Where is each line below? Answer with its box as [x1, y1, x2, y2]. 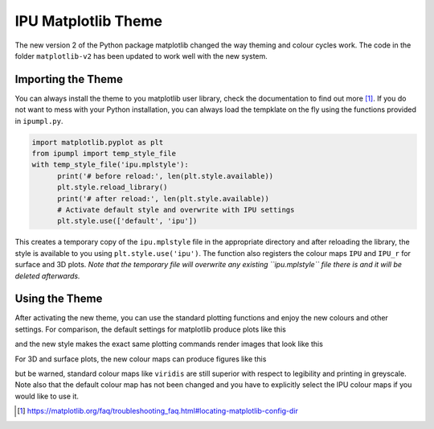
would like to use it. [14, 391, 80, 401]
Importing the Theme [14, 72, 124, 86]
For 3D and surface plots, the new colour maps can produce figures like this [14, 354, 267, 364]
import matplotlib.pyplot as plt [31, 138, 164, 146]
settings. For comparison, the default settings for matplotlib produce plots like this [14, 324, 287, 334]
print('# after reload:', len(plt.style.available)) [57, 194, 269, 203]
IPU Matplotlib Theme [14, 12, 162, 30]
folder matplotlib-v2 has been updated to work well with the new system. [14, 51, 268, 60]
